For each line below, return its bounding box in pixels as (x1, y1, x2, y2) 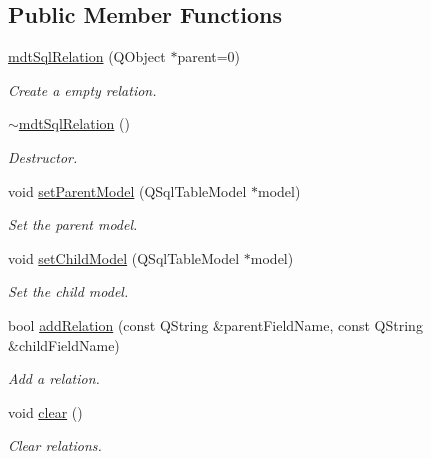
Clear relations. (8, 435, 102, 456)
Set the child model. (8, 281, 129, 302)
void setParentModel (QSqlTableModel (8, 180, 247, 201)
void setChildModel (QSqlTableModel (8, 247, 240, 268)
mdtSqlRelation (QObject (8, 46, 166, 67)
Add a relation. (8, 368, 100, 389)
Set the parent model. (8, 214, 138, 235)
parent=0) (177, 46, 241, 67)
